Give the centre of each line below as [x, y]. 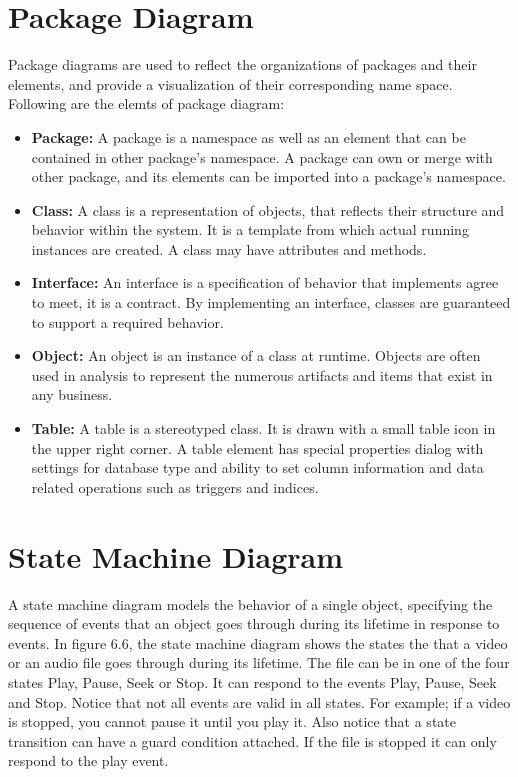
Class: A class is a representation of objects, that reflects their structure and [268, 209]
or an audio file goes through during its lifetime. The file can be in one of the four [259, 662]
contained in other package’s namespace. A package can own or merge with [262, 156]
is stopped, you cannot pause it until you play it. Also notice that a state [232, 721]
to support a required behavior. [127, 321]
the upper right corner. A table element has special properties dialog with [257, 447]
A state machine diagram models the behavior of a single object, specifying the [250, 603]
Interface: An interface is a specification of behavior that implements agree [265, 282]
